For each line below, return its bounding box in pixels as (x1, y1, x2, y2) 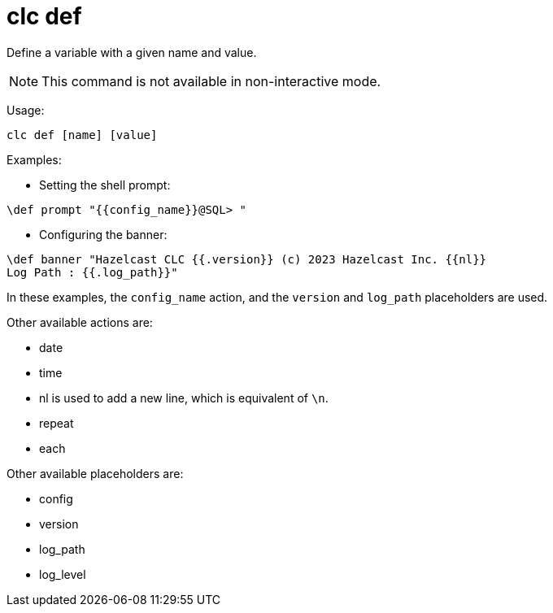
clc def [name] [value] (7, 128, 158, 141)
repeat (39, 415, 74, 430)
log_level (39, 567, 86, 581)
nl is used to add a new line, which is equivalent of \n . (39, 390, 329, 405)
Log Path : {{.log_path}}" (7, 265, 178, 279)
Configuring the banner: (39, 227, 168, 241)
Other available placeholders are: (7, 466, 184, 480)
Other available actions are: (7, 315, 153, 329)
